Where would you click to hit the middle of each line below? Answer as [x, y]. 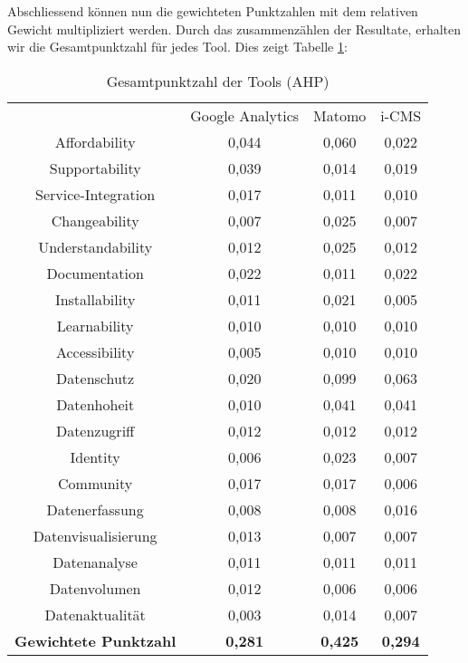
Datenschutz [96, 378]
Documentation [95, 273]
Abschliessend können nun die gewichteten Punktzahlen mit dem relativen [213, 11]
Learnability [95, 325]
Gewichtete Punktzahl [96, 640]
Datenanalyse [95, 562]
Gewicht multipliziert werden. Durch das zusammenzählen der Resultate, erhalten [234, 29]
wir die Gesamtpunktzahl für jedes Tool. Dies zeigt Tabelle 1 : [177, 47]
